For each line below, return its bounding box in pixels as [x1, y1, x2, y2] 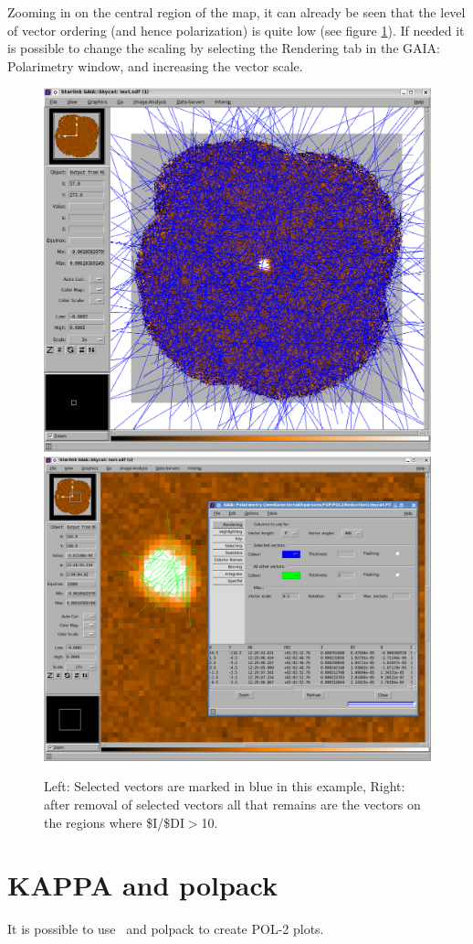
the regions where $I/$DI [44, 812, 184, 831]
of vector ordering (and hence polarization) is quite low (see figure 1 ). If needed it [7, 20, 465, 39]
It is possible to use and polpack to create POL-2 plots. [7, 919, 324, 939]
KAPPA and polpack [7, 866, 278, 904]
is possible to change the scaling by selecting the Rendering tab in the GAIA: [7, 38, 440, 58]
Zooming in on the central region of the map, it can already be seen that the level [7, 3, 466, 21]
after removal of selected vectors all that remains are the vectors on [44, 794, 421, 813]
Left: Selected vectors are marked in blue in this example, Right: [44, 777, 405, 796]
